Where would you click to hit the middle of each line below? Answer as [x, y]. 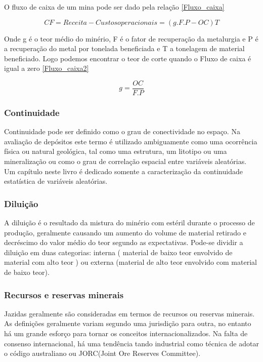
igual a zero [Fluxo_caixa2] [47, 68]
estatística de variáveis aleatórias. [56, 181]
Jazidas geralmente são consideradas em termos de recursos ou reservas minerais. [129, 313]
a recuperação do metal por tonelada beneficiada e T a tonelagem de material [124, 48]
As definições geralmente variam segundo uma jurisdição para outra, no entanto [128, 323]
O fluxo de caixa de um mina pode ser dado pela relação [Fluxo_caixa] [114, 7]
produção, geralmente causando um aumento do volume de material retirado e [125, 232]
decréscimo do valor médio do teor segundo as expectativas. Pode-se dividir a [124, 242]
